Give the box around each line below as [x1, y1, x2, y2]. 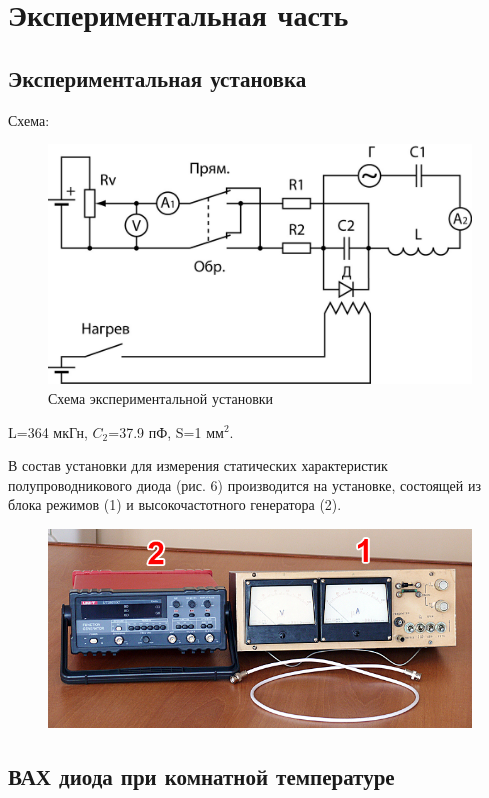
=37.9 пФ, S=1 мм [108, 421, 224, 442]
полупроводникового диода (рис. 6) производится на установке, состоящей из [8, 474, 481, 495]
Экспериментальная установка [8, 62, 307, 93]
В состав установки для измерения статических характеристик [8, 455, 388, 476]
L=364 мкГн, [8, 421, 88, 442]
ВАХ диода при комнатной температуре [8, 760, 395, 791]
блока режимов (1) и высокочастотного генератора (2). [8, 494, 342, 515]
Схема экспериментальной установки [48, 387, 274, 408]
